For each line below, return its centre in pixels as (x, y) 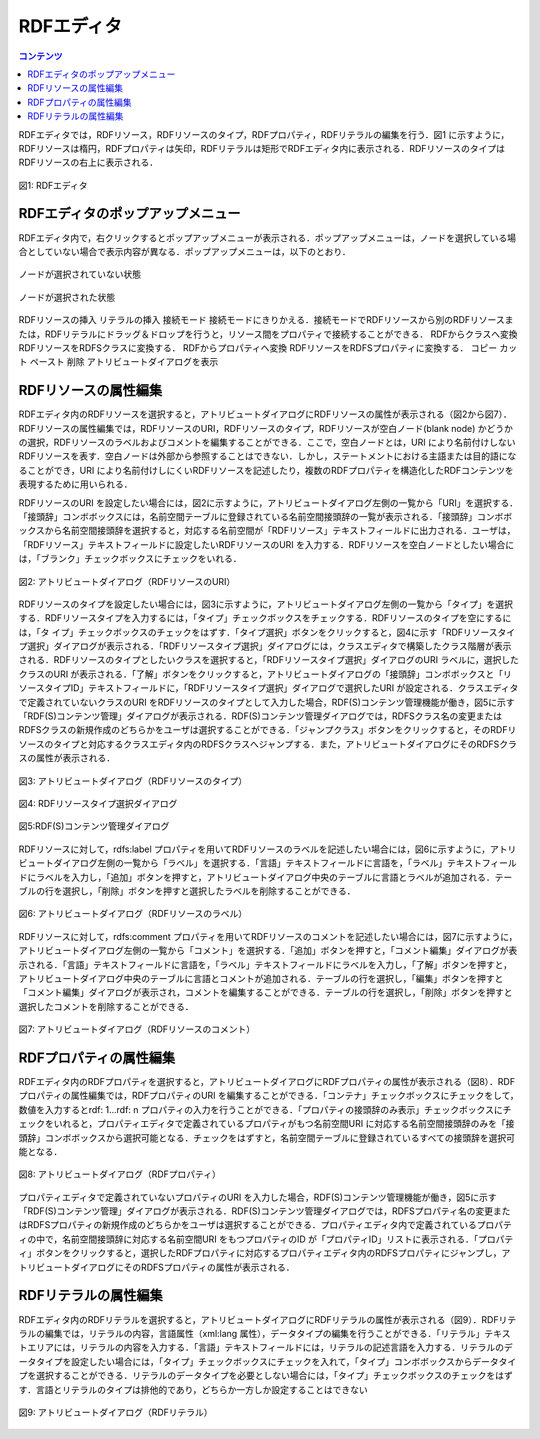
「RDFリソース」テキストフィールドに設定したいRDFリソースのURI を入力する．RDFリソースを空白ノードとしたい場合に (266, 544)
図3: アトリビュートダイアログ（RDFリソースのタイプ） (133, 781)
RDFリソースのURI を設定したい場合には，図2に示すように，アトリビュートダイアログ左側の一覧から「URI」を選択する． (268, 502)
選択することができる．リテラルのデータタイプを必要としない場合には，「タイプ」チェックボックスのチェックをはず (274, 1376)
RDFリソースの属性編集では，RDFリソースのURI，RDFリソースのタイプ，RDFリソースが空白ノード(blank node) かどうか (266, 428)
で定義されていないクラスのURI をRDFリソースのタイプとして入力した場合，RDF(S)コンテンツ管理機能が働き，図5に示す (266, 702)
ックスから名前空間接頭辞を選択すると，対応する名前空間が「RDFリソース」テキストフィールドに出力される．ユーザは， (267, 531)
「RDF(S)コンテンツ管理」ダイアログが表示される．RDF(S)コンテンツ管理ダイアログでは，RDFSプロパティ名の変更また (264, 1211)
